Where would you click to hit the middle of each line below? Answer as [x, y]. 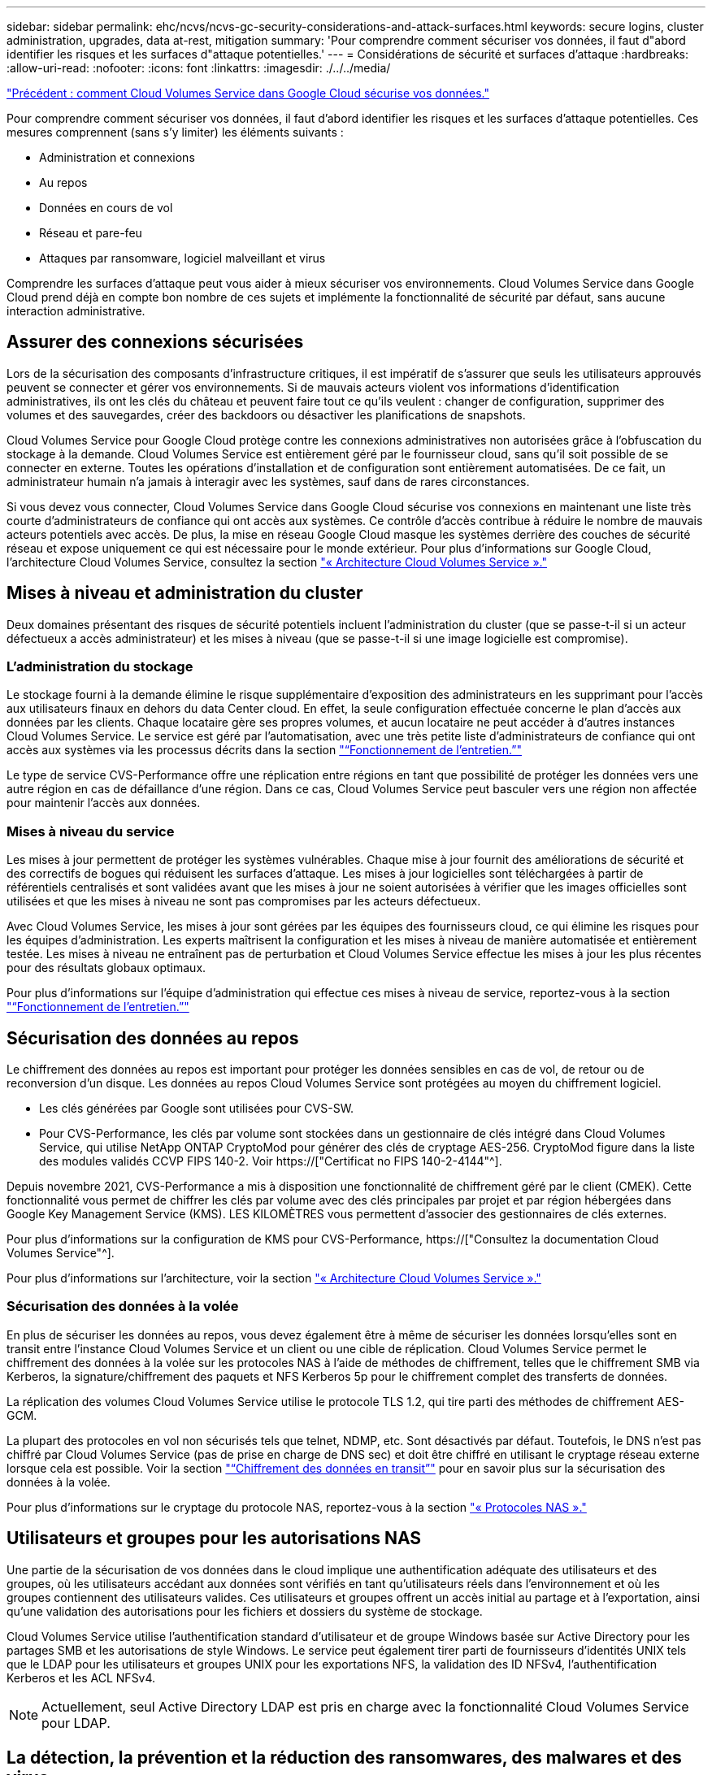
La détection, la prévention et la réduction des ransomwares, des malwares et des [344, 1758]
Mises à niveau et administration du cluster [185, 593]
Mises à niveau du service [91, 831]
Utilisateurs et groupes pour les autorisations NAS [214, 1538]
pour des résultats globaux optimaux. [106, 968]
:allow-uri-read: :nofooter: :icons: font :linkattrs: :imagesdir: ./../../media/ [199, 68]
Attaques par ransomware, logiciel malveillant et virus [182, 258]
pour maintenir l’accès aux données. [104, 803]
